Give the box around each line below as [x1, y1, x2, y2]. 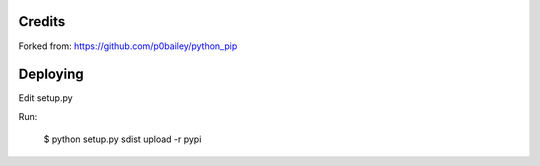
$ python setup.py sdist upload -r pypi [43, 133, 202, 145]
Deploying [18, 66, 84, 83]
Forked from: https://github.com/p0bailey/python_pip [18, 40, 238, 52]
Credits [18, 13, 66, 30]
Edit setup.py [18, 92, 74, 104]
